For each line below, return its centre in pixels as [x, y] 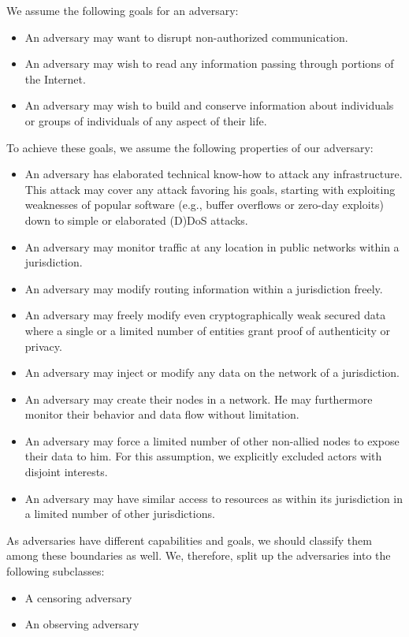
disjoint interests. [66, 472]
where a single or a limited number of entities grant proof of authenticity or [207, 330]
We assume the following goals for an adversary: [123, 10]
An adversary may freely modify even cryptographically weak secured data [205, 315]
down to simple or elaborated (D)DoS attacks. [136, 220]
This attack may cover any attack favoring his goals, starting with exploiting [210, 189]
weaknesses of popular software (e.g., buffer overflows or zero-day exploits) [204, 205]
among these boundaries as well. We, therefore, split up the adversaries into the [199, 555]
